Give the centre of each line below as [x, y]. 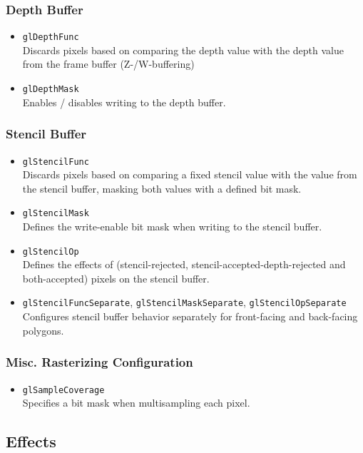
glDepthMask [51, 90]
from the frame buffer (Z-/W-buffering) [108, 64]
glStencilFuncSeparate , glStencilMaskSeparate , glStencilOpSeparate [184, 302]
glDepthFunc [51, 37]
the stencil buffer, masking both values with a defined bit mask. [162, 188]
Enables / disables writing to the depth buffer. [124, 102]
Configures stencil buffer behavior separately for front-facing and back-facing [190, 316]
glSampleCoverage [63, 390]
